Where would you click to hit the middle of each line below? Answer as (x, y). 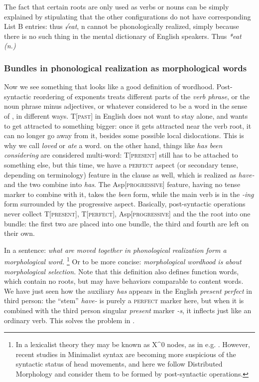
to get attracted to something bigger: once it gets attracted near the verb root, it (128, 125)
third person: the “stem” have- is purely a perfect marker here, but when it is (124, 300)
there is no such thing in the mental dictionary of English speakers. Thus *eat (123, 36)
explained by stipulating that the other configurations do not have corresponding (128, 16)
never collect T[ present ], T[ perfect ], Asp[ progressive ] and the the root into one (127, 213)
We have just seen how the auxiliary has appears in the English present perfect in (128, 290)
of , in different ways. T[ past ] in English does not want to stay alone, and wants (126, 115)
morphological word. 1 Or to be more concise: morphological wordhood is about (123, 261)
